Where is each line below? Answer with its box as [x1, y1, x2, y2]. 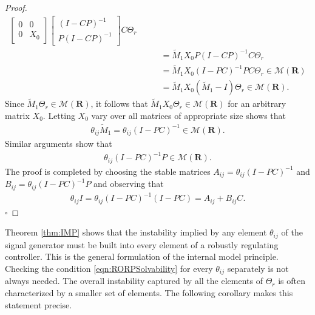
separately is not [227, 262, 289, 275]
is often [278, 274, 305, 287]
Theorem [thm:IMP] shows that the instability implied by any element [5, 226, 267, 239]
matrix [5, 109, 30, 122]
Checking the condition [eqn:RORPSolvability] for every [5, 262, 213, 275]
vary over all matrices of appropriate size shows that [91, 109, 286, 122]
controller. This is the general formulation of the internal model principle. [5, 250, 279, 263]
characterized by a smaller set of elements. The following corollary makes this [5, 286, 293, 299]
